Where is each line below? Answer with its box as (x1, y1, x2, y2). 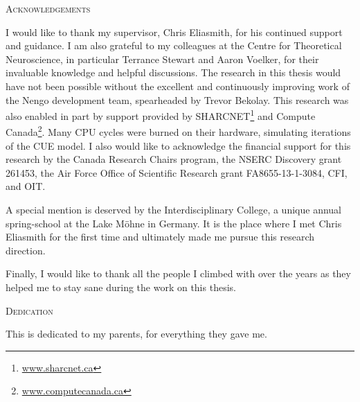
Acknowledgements (6, 1, 91, 15)
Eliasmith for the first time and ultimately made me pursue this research (6, 229, 315, 244)
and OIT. (6, 179, 46, 193)
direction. (6, 243, 46, 257)
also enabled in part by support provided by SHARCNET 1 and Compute (6, 107, 316, 123)
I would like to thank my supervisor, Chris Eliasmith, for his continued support (6, 24, 343, 39)
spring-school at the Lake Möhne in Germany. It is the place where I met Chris (6, 216, 342, 230)
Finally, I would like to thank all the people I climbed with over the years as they (6, 266, 351, 281)
